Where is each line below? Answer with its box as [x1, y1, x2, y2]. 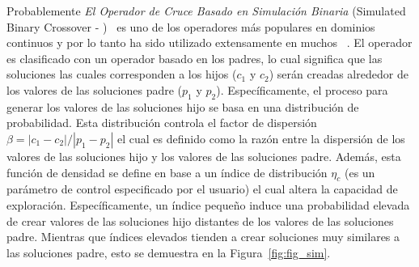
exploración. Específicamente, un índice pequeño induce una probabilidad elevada [6, 196, 410, 213]
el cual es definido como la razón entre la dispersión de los [117, 129, 405, 146]
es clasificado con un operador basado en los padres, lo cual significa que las [6, 49, 383, 66]
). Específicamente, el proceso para [216, 81, 388, 98]
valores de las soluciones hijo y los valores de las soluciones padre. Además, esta [6, 147, 401, 164]
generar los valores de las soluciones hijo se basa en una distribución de [6, 98, 359, 115]
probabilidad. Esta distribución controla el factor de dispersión [6, 114, 317, 131]
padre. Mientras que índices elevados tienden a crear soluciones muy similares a [6, 228, 400, 245]
